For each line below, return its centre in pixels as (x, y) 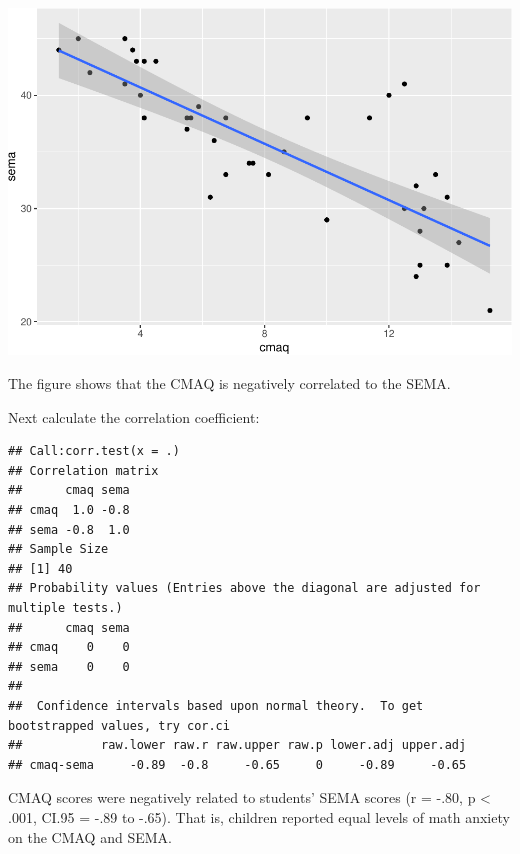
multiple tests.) (65, 608)
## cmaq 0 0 (69, 647)
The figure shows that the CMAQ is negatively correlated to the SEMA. (229, 383)
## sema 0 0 (69, 666)
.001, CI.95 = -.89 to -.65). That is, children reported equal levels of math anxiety (259, 816)
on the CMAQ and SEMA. (90, 836)
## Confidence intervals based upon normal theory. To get (216, 705)
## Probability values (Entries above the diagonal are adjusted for (244, 588)
